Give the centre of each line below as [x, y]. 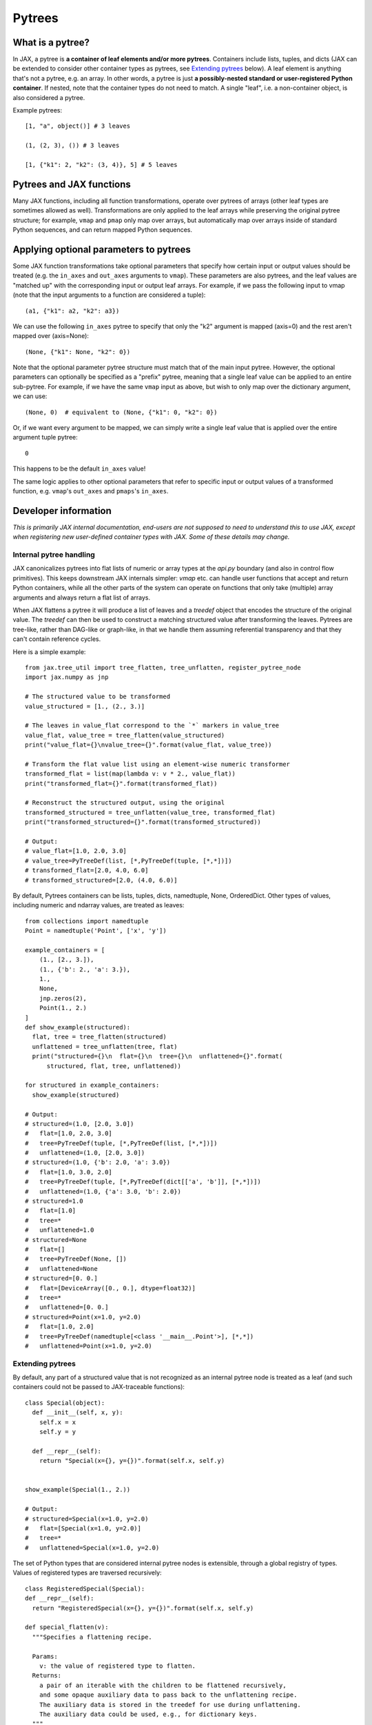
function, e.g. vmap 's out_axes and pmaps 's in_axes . [91, 491]
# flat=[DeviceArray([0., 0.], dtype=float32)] [111, 1288]
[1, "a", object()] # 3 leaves [78, 126]
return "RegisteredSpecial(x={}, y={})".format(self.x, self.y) [143, 1608]
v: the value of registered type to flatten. [117, 1666]
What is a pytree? [51, 42]
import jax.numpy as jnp [67, 677]
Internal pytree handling [54, 555]
